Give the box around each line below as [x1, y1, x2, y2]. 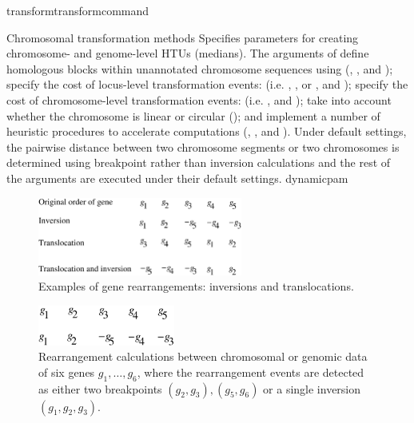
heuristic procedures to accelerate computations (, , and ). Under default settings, [6, 123, 407, 140]
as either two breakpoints [38, 380, 162, 397]
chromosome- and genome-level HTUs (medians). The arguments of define [6, 45, 369, 61]
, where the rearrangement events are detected [137, 363, 364, 380]
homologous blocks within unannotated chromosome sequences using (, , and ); [6, 60, 393, 77]
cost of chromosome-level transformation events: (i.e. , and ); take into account [6, 91, 392, 108]
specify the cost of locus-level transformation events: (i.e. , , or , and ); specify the [6, 76, 408, 93]
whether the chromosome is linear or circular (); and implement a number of [6, 107, 380, 124]
